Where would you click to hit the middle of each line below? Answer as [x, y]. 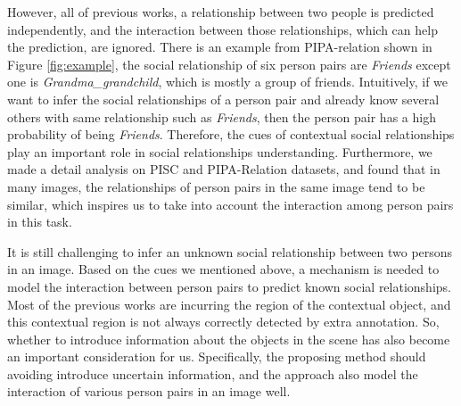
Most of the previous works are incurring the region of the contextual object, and [229, 304]
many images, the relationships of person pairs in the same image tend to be [216, 186]
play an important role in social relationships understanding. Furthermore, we [220, 151]
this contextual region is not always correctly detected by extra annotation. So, [223, 322]
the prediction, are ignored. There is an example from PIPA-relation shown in [220, 47]
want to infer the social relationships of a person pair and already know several [223, 99]
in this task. [40, 222]
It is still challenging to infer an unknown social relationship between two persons [230, 251]
